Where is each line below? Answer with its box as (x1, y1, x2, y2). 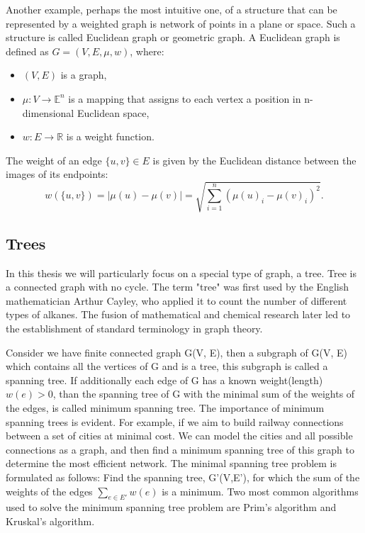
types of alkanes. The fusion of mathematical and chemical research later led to (6, 307, 351, 322)
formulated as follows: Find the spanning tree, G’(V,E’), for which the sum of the (6, 470, 360, 484)
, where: (130, 43, 164, 58)
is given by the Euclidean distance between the (152, 152, 356, 167)
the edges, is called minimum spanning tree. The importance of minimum (6, 400, 325, 415)
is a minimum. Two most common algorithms (162, 483, 359, 498)
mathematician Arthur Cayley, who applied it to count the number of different (6, 293, 347, 308)
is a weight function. (66, 129, 155, 144)
